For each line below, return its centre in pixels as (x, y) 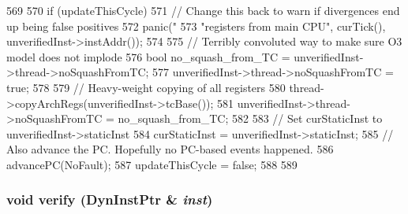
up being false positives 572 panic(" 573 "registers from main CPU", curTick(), (196, 26)
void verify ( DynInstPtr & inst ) (110, 199)
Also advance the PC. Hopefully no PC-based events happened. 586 (170, 149)
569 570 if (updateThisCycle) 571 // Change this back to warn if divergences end (203, 10)
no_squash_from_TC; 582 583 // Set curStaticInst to (250, 118)
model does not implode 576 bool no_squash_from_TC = (148, 56)
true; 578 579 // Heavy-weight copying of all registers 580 (146, 87)
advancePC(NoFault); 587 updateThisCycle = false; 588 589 (152, 164)
